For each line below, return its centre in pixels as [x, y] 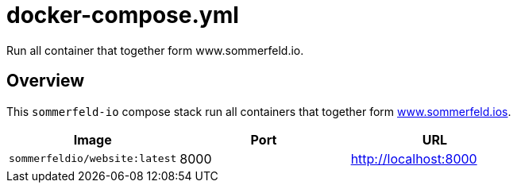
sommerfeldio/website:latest [93, 159]
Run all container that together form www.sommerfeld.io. [155, 50]
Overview [46, 81]
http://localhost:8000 [414, 158]
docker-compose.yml [123, 15]
